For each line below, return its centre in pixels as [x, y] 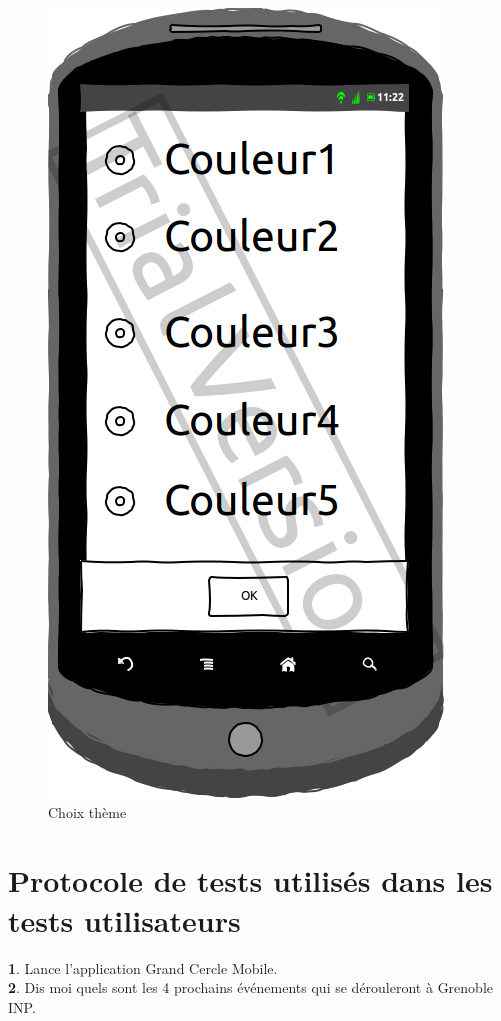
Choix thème [87, 811]
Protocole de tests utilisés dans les [250, 880]
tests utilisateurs [124, 919]
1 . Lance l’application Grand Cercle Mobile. [143, 967]
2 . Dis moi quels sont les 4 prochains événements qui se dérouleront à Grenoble [250, 987]
